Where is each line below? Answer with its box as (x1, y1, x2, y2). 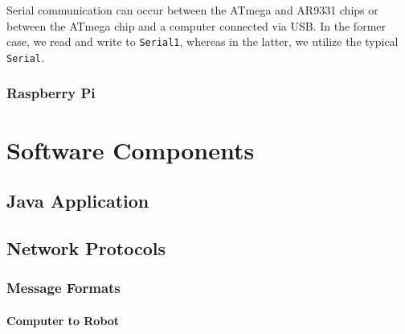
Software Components (6, 133, 255, 166)
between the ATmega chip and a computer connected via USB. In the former (6, 17, 386, 34)
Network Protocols (6, 235, 166, 260)
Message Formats (6, 278, 121, 298)
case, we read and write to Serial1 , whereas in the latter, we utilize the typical (6, 33, 399, 50)
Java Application (6, 188, 149, 213)
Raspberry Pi (6, 83, 96, 103)
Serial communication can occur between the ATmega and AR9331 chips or (6, 2, 378, 18)
